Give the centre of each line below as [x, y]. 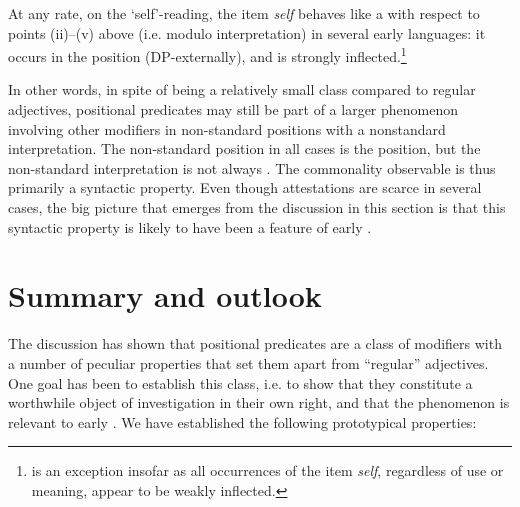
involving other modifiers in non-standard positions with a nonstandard [227, 128]
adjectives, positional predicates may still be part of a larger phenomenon [233, 109]
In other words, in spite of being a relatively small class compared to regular [242, 89]
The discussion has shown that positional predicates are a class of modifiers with [255, 343]
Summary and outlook [165, 295]
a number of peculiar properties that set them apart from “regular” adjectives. [248, 362]
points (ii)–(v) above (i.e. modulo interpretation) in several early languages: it [247, 32]
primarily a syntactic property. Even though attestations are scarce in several [245, 187]
